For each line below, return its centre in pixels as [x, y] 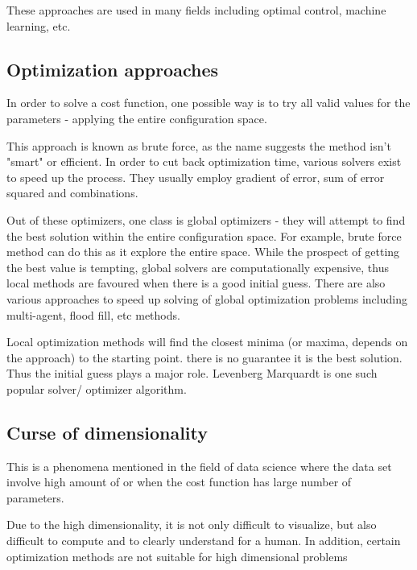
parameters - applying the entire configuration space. [137, 118]
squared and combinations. [72, 193]
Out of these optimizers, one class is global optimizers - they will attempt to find [206, 219]
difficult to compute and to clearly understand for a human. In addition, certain [204, 541]
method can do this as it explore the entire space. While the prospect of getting [203, 252]
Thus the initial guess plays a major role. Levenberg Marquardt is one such [192, 373]
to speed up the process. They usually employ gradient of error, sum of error [196, 177]
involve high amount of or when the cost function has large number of [179, 482]
